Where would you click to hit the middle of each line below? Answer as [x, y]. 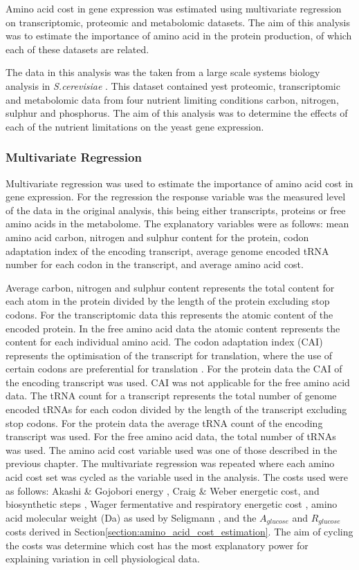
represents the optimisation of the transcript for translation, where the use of [169, 355]
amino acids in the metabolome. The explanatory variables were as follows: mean [177, 224]
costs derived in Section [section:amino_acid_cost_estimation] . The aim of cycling [179, 532]
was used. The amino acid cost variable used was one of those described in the [172, 449]
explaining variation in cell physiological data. [103, 559]
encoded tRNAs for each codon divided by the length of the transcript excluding [176, 409]
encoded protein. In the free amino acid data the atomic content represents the [173, 328]
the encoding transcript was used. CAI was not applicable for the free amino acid [178, 382]
